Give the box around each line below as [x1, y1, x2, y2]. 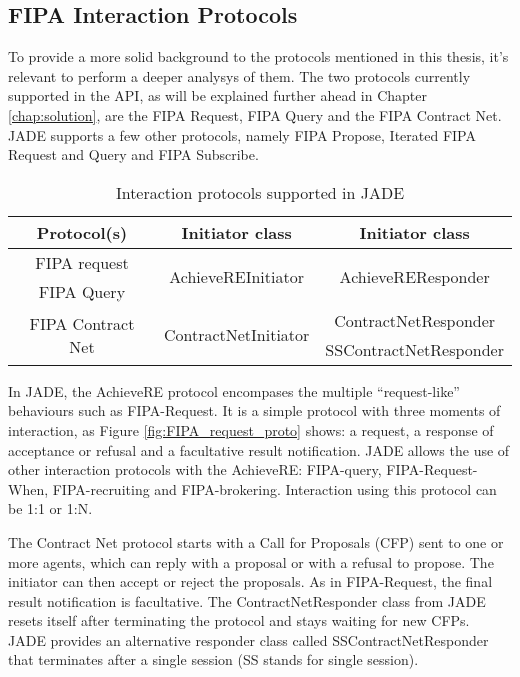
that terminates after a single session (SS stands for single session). [8, 649, 419, 670]
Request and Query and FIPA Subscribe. [8, 144, 259, 165]
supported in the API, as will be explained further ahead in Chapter [8, 85, 428, 106]
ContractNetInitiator [163, 323, 310, 347]
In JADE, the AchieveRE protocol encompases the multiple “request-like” [8, 380, 460, 401]
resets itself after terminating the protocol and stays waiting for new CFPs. [8, 610, 470, 631]
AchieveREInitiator [169, 265, 304, 289]
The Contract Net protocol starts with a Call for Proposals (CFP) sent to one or [8, 531, 504, 552]
